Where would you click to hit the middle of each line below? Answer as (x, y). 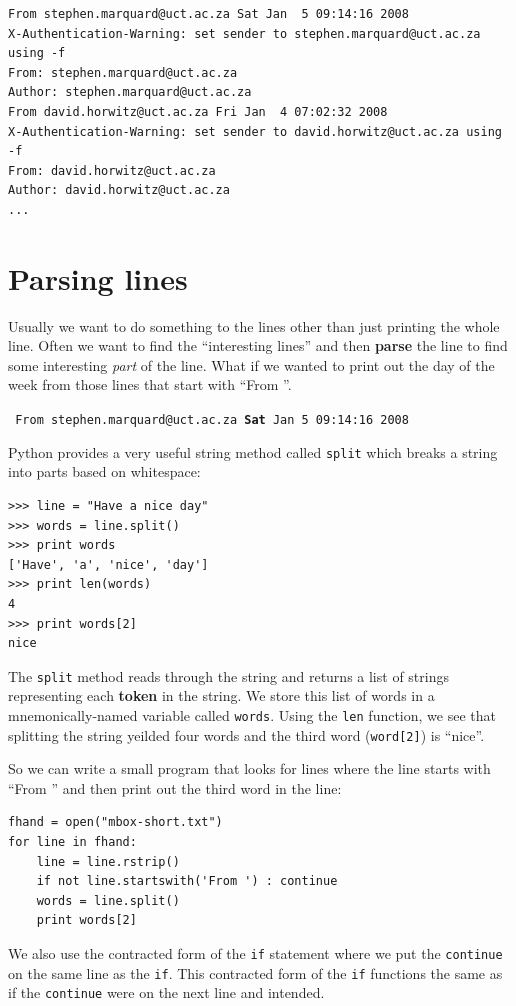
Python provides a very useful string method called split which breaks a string (253, 451)
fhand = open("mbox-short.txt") (115, 822)
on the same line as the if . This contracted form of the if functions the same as (255, 972)
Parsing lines (98, 277)
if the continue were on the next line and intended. (166, 992)
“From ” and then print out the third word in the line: (175, 787)
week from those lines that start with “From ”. (150, 384)
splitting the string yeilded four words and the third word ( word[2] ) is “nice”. (246, 734)
